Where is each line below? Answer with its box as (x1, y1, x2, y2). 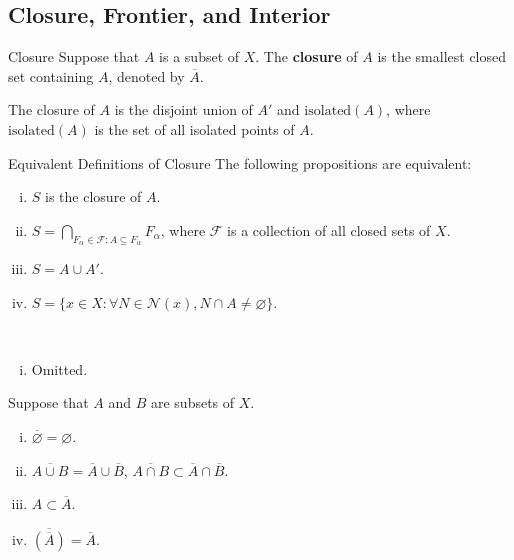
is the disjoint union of (114, 99, 253, 120)
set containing (8, 65, 94, 86)
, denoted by (108, 65, 185, 86)
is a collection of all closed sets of (227, 219, 431, 240)
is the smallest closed (377, 46, 506, 67)
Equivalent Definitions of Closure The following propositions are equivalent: (8, 152, 472, 173)
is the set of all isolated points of (94, 118, 295, 139)
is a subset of (159, 46, 240, 67)
